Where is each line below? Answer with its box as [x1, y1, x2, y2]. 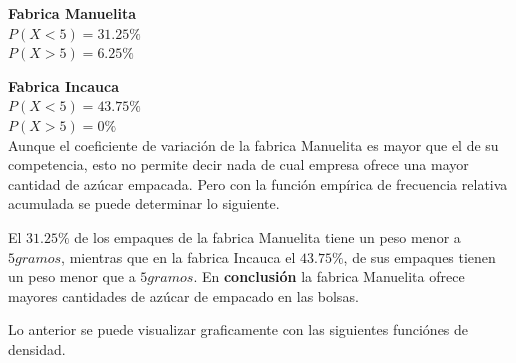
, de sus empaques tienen [343, 246, 496, 267]
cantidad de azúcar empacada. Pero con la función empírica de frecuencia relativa [8, 173, 508, 194]
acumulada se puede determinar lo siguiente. [8, 193, 280, 214]
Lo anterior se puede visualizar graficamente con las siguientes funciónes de [8, 319, 469, 340]
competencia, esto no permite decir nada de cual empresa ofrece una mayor [8, 154, 469, 175]
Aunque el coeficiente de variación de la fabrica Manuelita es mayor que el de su [8, 134, 499, 155]
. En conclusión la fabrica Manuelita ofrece [193, 266, 465, 287]
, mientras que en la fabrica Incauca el [61, 246, 296, 267]
